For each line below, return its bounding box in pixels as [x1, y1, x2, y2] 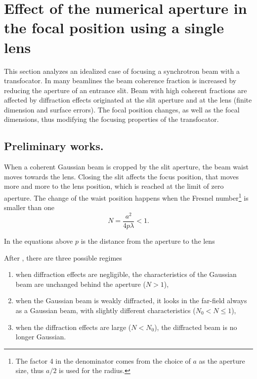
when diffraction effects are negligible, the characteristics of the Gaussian [15, 269, 237, 279]
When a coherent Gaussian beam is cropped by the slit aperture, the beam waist [4, 162, 249, 172]
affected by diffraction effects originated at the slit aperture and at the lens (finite [4, 95, 252, 105]
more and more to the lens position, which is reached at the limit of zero [4, 181, 224, 191]
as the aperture [199, 355, 245, 366]
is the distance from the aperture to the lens [81, 236, 215, 246]
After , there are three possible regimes [4, 252, 122, 263]
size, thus [15, 365, 44, 376]
